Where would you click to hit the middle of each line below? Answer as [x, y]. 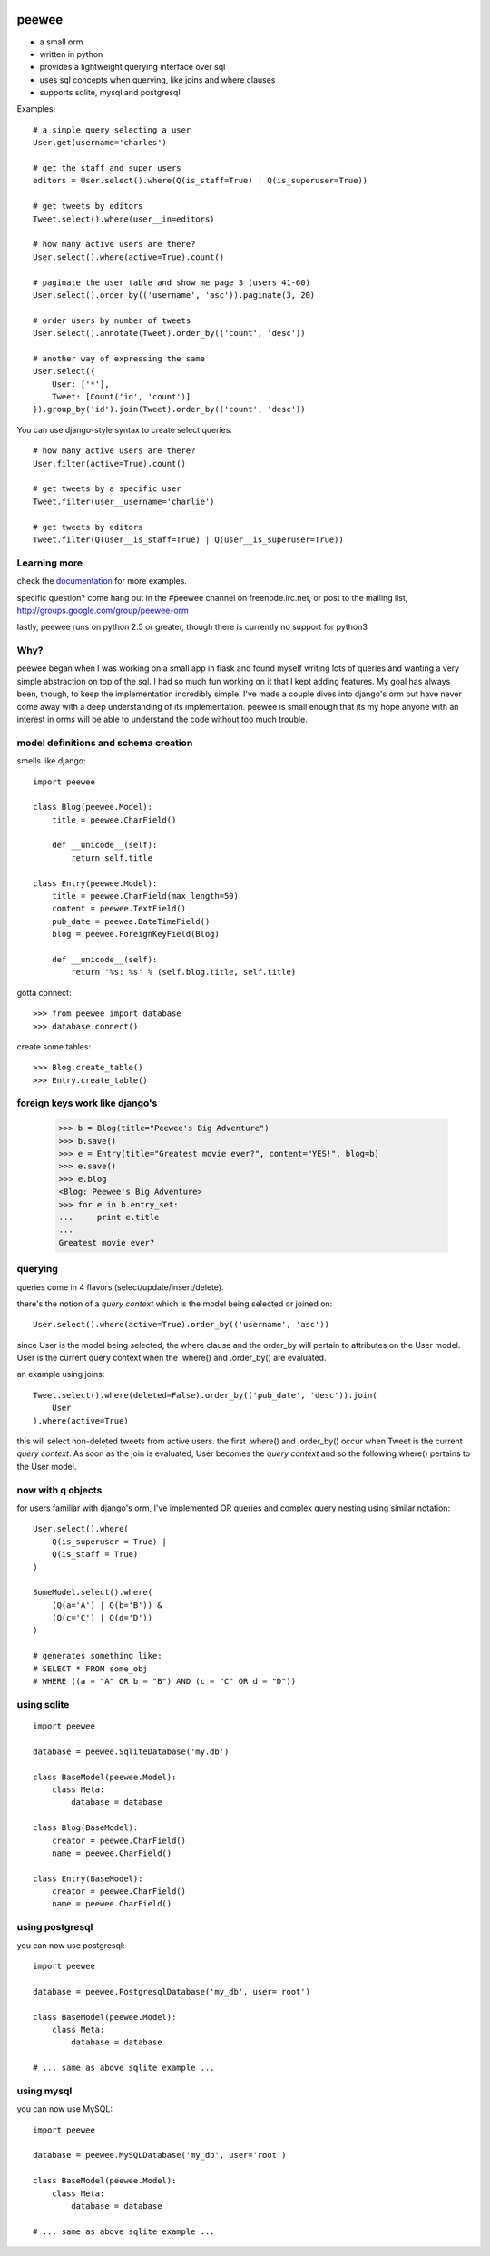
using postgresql [55, 1927]
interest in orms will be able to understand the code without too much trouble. [162, 719]
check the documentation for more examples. [102, 581]
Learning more [50, 563]
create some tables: [54, 1046]
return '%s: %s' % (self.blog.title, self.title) [184, 972]
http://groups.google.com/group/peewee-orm [103, 610]
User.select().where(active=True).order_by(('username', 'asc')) [181, 1325]
